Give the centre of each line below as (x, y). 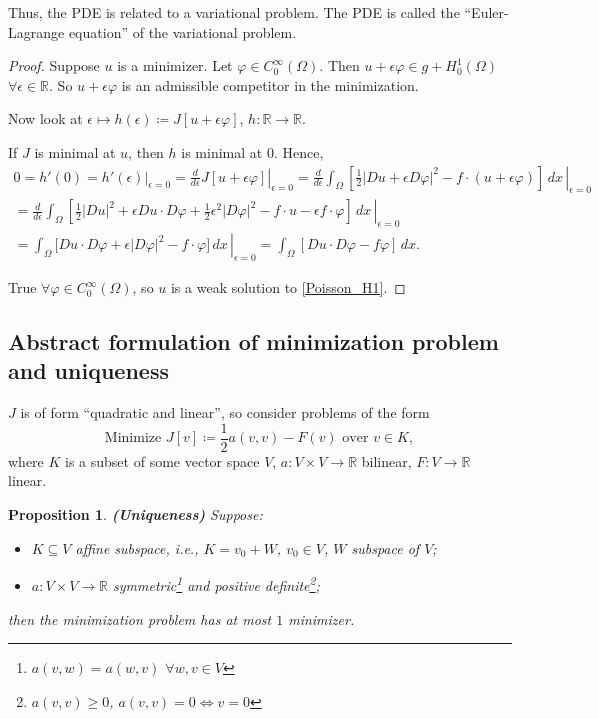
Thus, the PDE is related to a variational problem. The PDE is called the (234, 12)
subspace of (385, 547)
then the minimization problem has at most (140, 618)
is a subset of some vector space (162, 460)
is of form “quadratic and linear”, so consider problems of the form (225, 412)
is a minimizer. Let (175, 65)
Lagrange (36, 31)
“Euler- (486, 12)
